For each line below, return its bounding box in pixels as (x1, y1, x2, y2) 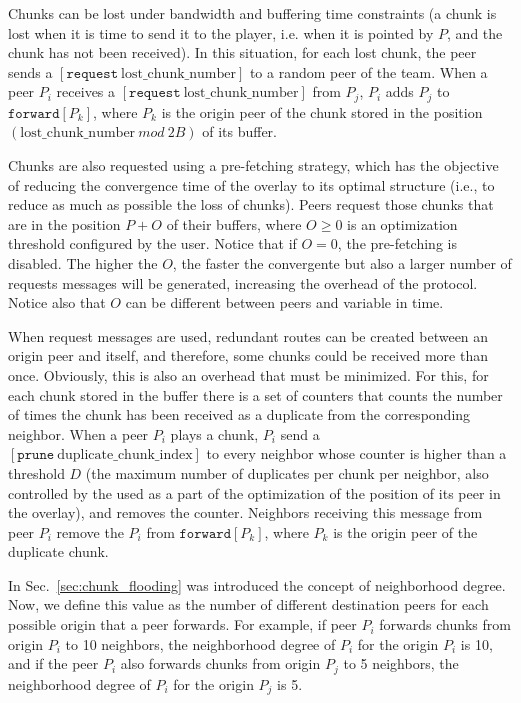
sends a (8, 61, 53, 82)
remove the (56, 521, 124, 542)
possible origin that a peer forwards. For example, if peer (8, 614, 357, 635)
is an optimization (347, 213, 458, 234)
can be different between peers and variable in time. (125, 292, 444, 313)
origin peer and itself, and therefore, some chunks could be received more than (8, 345, 488, 366)
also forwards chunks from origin (120, 653, 321, 674)
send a (280, 423, 320, 444)
